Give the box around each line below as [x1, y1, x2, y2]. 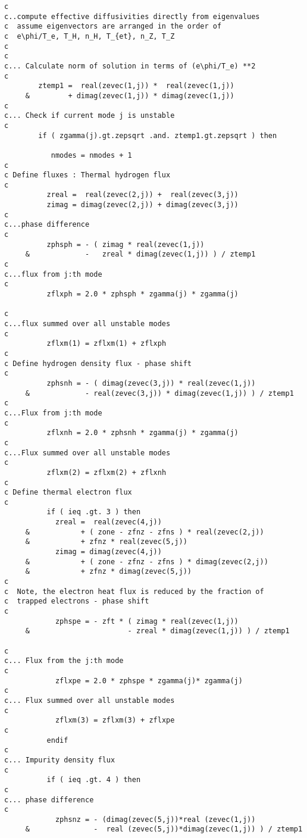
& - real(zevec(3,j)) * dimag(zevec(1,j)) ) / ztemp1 [25, 389, 294, 398]
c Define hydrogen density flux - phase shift [4, 359, 192, 368]
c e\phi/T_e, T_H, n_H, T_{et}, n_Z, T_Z [4, 32, 175, 40]
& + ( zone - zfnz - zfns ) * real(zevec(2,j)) [25, 527, 264, 536]
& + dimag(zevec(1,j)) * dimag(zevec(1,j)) [25, 91, 234, 100]
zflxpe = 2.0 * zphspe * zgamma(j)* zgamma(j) [55, 676, 243, 685]
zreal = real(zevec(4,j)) [55, 518, 162, 527]
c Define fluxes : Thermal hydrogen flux [4, 171, 171, 180]
